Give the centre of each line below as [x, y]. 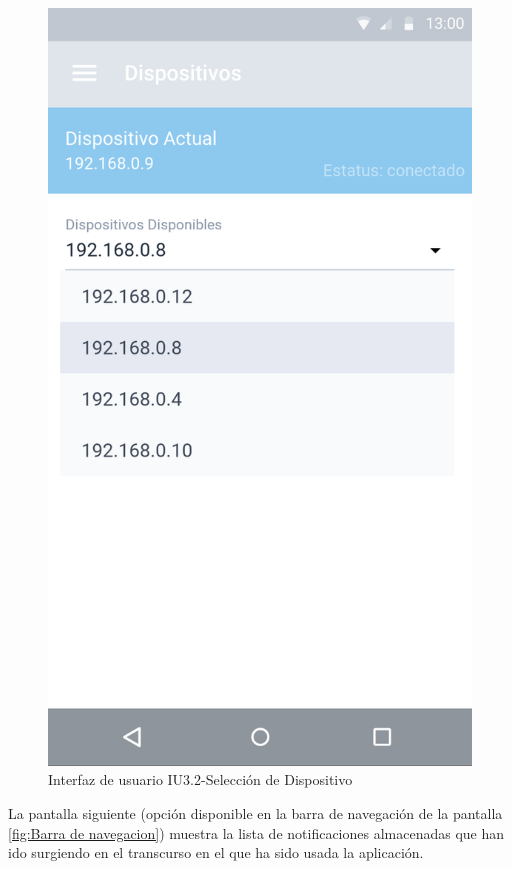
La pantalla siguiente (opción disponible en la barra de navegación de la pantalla [255, 812]
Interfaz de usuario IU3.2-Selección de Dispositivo [200, 779]
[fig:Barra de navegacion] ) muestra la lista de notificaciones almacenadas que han [256, 832]
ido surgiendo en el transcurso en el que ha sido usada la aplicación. [216, 852]
